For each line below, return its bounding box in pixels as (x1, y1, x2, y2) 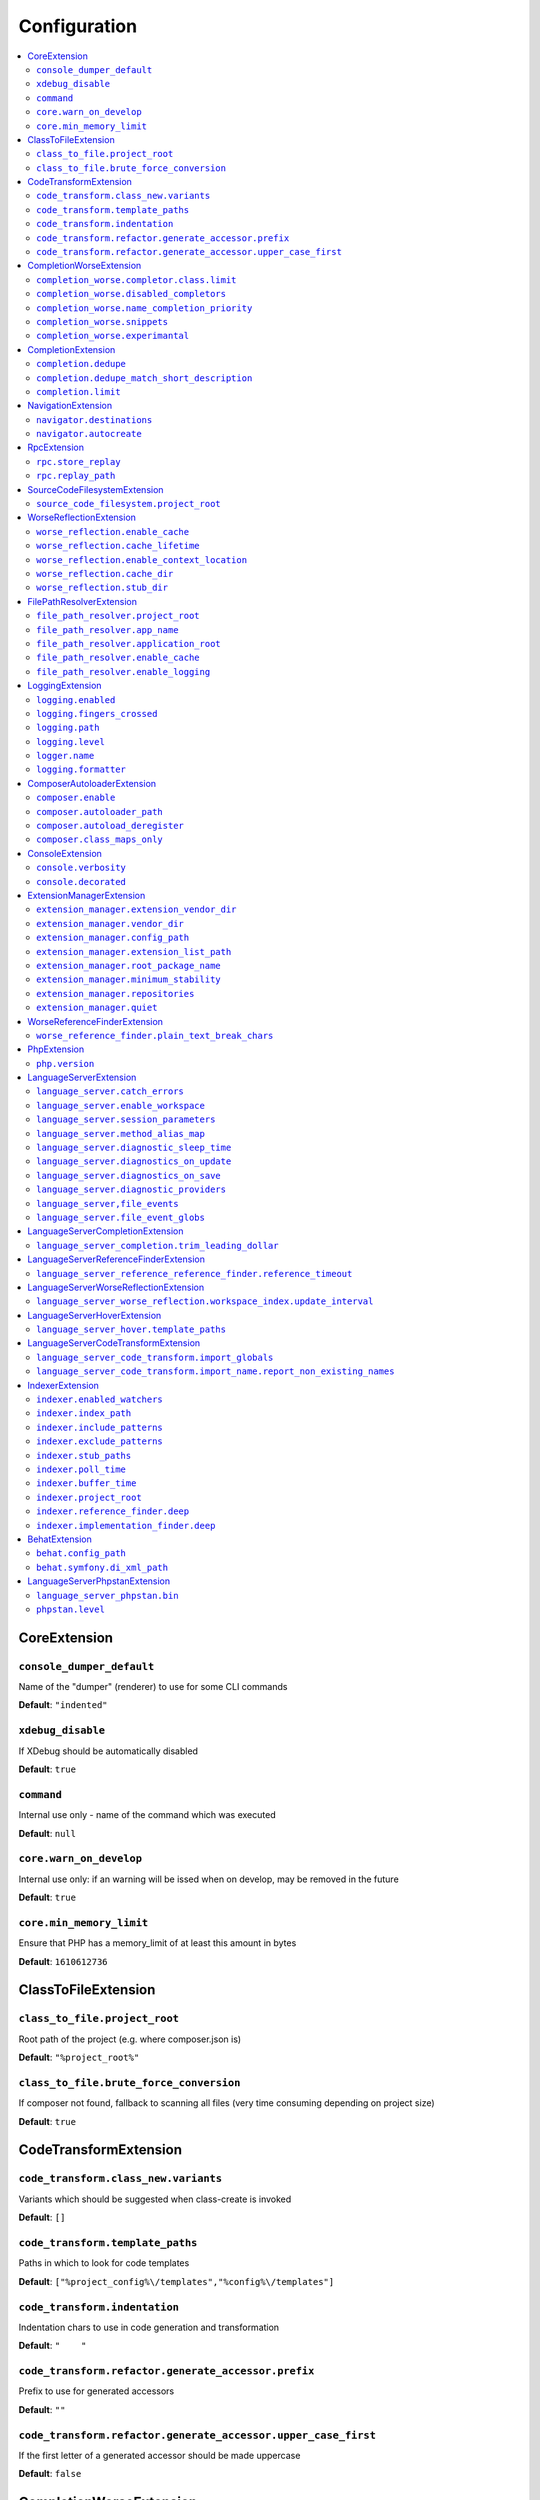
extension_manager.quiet (36, 1002, 158, 1014)
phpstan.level (36, 1603, 105, 1615)
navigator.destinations (36, 414, 153, 425)
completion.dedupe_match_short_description (36, 372, 253, 384)
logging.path (36, 722, 100, 734)
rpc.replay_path (36, 470, 116, 482)
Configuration (18, 15, 138, 37)
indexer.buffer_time (36, 1478, 137, 1489)
